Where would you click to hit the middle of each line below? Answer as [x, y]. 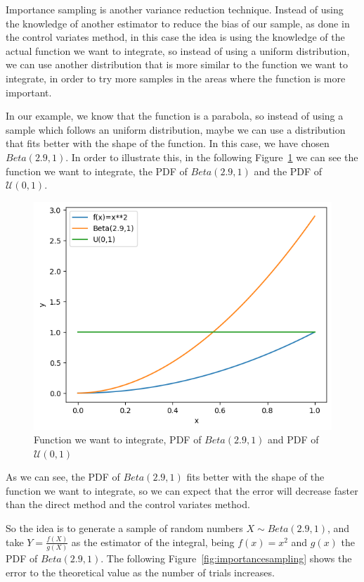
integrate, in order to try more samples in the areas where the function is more [176, 78]
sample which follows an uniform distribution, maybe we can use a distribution [176, 129]
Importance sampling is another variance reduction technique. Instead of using [175, 9]
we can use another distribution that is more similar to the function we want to [177, 64]
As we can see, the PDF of [63, 477]
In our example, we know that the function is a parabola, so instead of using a [175, 116]
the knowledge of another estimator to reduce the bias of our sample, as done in [178, 23]
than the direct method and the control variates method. [128, 504]
